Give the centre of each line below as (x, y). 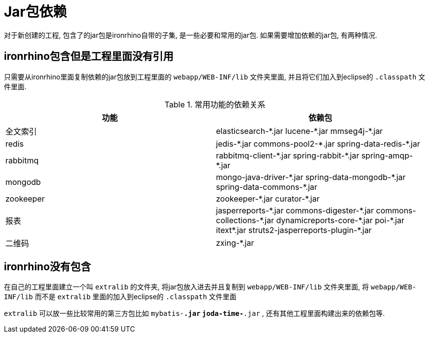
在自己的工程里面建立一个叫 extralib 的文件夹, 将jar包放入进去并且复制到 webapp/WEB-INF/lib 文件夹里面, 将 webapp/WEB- (210, 287)
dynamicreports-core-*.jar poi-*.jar (340, 220)
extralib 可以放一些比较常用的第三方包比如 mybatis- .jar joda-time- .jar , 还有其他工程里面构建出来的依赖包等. (194, 313)
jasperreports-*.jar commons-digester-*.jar (295, 210)
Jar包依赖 (36, 12)
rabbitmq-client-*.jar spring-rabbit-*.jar (288, 155)
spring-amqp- (387, 155)
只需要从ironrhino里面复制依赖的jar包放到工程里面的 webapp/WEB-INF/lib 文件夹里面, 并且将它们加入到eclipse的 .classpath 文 (215, 77)
